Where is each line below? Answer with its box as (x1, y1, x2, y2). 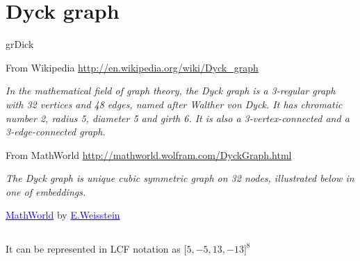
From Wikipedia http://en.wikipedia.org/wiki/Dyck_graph (6, 60, 259, 74)
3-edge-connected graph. (6, 124, 106, 139)
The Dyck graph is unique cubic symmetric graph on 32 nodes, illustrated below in (6, 171, 354, 185)
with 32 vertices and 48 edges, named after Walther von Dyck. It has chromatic (6, 96, 343, 111)
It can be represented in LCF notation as (6, 242, 181, 256)
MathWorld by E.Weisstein (6, 208, 120, 222)
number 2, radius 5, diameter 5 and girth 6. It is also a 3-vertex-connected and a (6, 110, 350, 125)
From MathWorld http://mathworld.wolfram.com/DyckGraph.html (6, 147, 292, 162)
